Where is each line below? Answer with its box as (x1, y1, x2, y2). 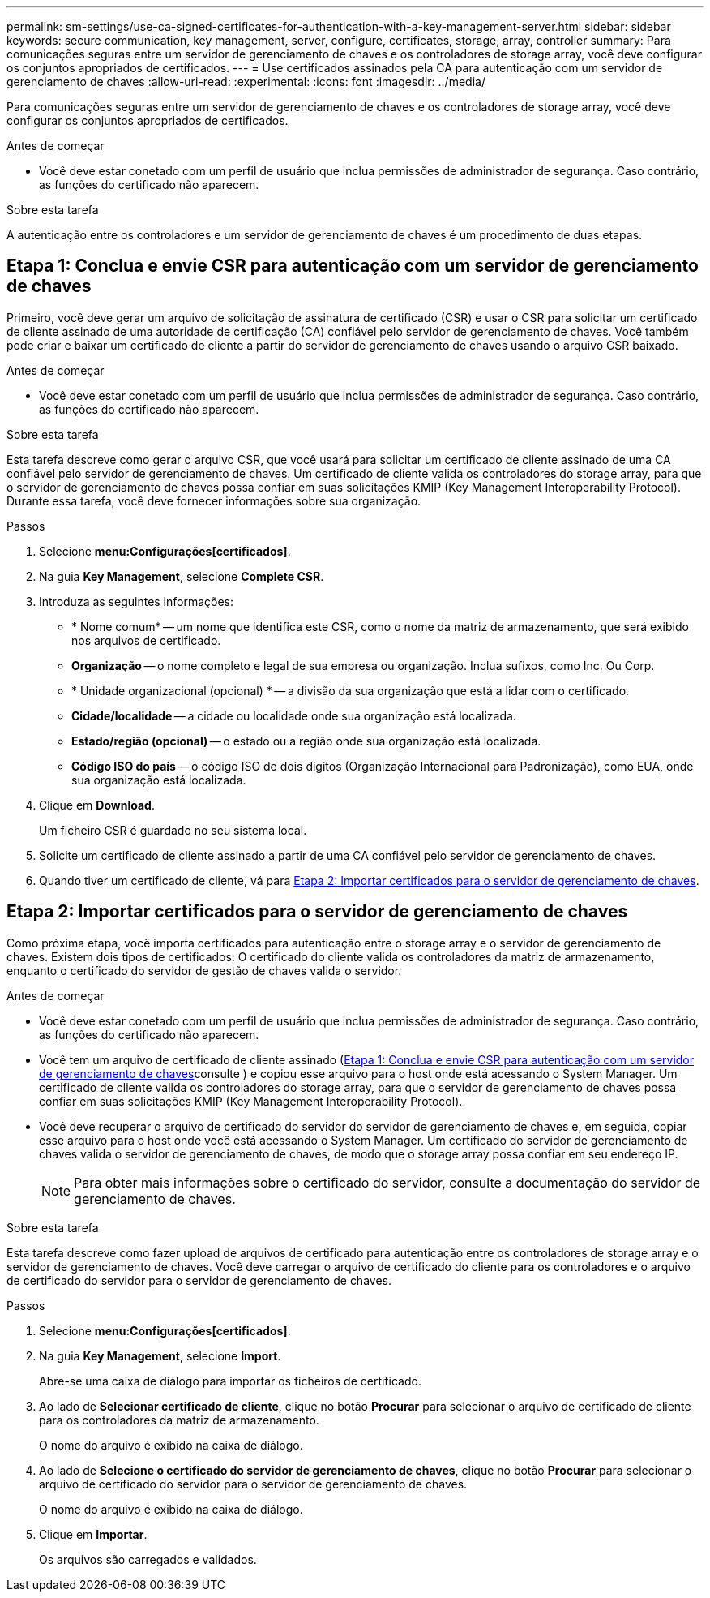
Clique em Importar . (39, 1527, 148, 1541)
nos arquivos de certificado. (71, 633, 221, 647)
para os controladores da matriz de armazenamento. (39, 1412, 319, 1427)
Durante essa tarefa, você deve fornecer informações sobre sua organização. (6, 493, 421, 508)
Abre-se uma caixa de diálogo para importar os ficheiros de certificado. (39, 1373, 421, 1388)
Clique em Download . (39, 797, 155, 812)
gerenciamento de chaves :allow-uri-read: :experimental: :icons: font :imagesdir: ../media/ (6, 75, 485, 88)
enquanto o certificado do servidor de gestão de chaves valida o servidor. (6, 963, 402, 977)
